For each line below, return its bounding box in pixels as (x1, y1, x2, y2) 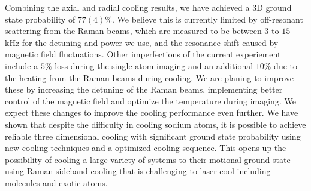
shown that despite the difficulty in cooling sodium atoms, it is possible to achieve (5, 118, 306, 130)
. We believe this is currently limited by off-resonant (112, 13, 303, 25)
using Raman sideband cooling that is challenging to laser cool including (5, 165, 271, 177)
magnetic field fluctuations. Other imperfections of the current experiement (5, 48, 281, 60)
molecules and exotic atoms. (5, 176, 108, 189)
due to (274, 59, 297, 72)
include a (5, 59, 38, 72)
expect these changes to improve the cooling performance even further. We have (5, 106, 298, 119)
